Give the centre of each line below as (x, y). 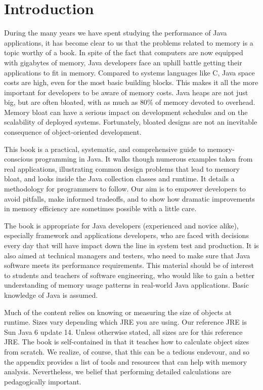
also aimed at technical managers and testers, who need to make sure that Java (127, 255)
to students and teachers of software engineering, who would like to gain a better (129, 275)
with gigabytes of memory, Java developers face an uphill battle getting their (123, 62)
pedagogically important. (43, 381)
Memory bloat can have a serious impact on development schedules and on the (126, 112)
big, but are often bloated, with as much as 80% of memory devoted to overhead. (130, 102)
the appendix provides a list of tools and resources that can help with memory (126, 361)
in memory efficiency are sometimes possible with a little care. (100, 208)
